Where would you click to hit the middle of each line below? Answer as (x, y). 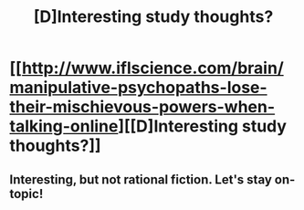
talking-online (64, 126)
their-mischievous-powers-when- (142, 107)
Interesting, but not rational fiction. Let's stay (141, 179)
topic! (26, 194)
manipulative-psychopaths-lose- (138, 88)
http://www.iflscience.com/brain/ (153, 68)
